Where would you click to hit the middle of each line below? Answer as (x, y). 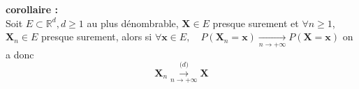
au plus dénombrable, (133, 23)
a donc (20, 54)
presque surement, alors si (96, 37)
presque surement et (256, 23)
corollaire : (32, 9)
